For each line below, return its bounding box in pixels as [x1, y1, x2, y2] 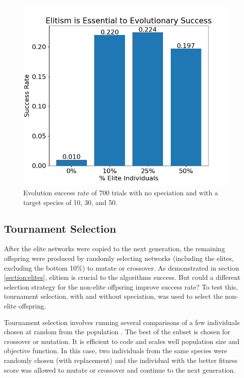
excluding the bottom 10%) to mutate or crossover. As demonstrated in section [4, 262, 239, 273]
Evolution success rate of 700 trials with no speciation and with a [23, 188, 218, 198]
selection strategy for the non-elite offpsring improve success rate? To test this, [4, 281, 238, 292]
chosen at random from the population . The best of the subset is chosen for [4, 326, 230, 337]
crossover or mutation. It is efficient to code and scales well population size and [4, 336, 240, 346]
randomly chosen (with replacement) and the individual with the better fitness [4, 355, 238, 365]
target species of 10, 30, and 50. [23, 197, 117, 207]
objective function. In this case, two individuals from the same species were [4, 345, 228, 356]
